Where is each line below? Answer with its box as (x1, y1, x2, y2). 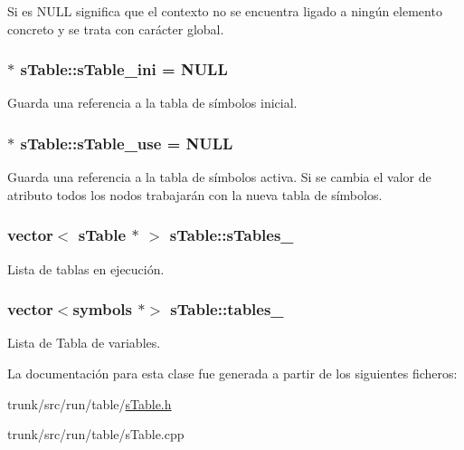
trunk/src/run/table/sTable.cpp (7, 425, 185, 444)
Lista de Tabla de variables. (7, 333, 161, 352)
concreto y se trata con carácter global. (7, 19, 224, 38)
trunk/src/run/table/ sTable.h (7, 394, 172, 413)
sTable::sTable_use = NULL (20, 131, 233, 154)
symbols (72, 298, 133, 321)
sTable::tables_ (170, 298, 284, 321)
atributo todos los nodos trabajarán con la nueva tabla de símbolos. (7, 185, 383, 204)
